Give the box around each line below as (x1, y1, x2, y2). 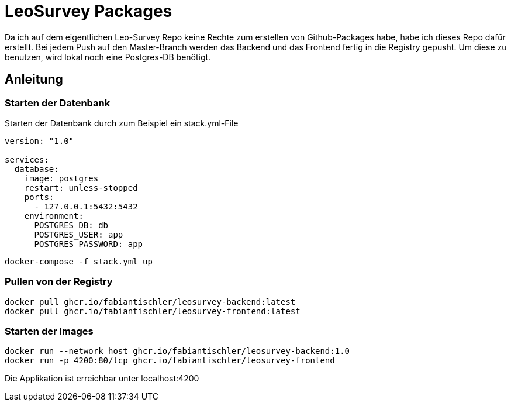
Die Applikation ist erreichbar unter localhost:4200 (5, 373, 199, 384)
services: (5, 154, 49, 164)
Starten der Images (5, 325, 94, 338)
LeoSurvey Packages (5, 1, 172, 21)
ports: (24, 192, 54, 202)
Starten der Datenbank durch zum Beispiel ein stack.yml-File (5, 118, 239, 128)
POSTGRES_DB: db (34, 220, 109, 230)
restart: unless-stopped (24, 183, 138, 192)
